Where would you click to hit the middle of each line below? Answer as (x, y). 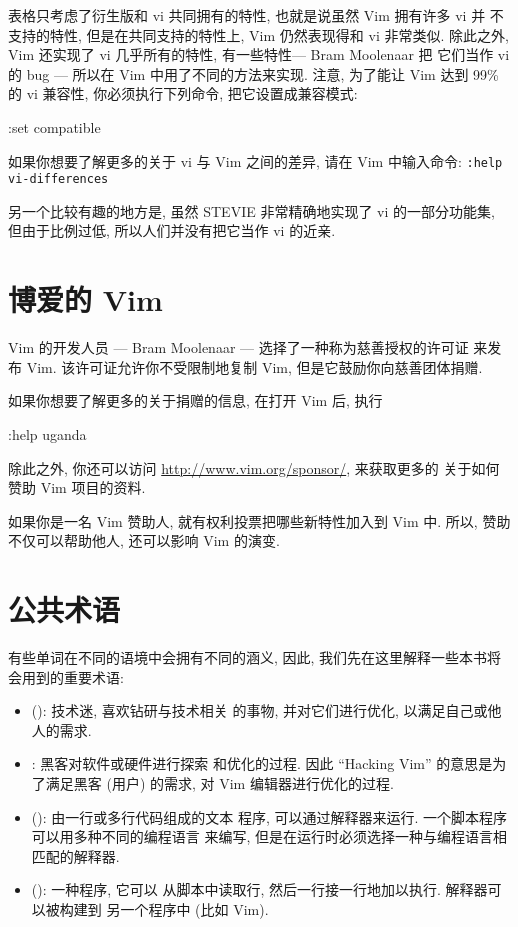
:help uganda (47, 433)
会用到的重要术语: (66, 676)
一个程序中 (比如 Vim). (194, 909)
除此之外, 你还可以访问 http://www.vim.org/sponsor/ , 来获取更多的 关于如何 (254, 467)
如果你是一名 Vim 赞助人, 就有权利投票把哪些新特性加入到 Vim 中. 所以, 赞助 (259, 520)
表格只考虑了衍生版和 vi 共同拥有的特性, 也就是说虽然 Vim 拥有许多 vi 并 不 (256, 15)
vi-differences (58, 179)
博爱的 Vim (85, 299)
